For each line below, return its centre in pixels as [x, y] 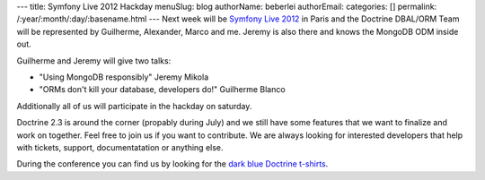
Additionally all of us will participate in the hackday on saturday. [134, 106]
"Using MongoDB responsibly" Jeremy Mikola [124, 77]
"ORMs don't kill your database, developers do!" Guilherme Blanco [163, 90]
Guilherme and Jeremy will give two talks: [94, 60]
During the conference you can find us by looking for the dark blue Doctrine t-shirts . [172, 164]
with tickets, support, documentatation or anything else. [120, 147]
